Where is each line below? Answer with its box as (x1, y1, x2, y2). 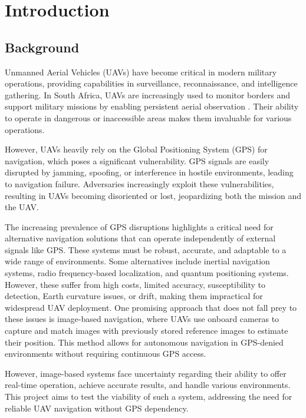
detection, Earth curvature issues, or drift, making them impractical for (5, 290, 263, 302)
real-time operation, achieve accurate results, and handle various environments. (5, 379, 291, 391)
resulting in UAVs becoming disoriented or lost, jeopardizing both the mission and (5, 189, 302, 201)
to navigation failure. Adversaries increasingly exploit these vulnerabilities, (5, 177, 274, 190)
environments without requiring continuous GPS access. (5, 347, 206, 360)
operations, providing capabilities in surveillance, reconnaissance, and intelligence (5, 77, 298, 89)
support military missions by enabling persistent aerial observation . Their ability (5, 100, 299, 112)
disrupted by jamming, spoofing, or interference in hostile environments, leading (5, 166, 294, 178)
